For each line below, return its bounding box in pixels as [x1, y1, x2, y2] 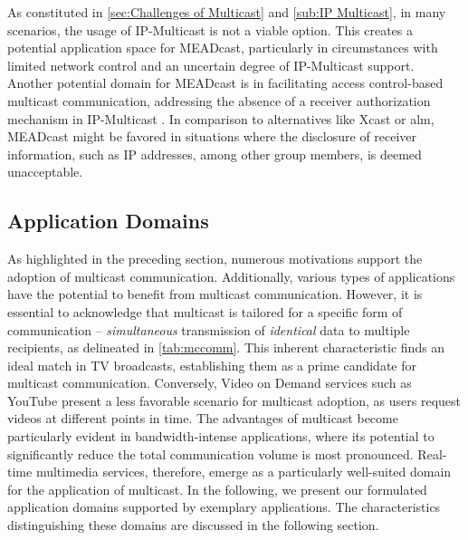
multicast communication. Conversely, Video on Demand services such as [7, 373, 412, 392]
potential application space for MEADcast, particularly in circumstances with [7, 38, 438, 57]
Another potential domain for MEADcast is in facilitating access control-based [7, 73, 444, 92]
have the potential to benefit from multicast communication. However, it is [7, 284, 423, 304]
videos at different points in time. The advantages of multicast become [7, 409, 398, 428]
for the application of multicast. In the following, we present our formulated [7, 479, 427, 498]
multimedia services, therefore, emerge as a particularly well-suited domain [35, 462, 452, 481]
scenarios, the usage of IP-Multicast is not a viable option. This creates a [7, 20, 413, 39]
